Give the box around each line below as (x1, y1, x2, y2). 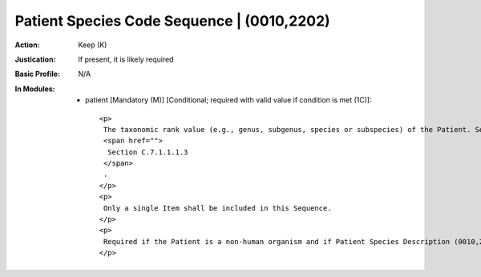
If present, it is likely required (78, 54, 174, 64)
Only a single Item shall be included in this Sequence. (103, 203, 332, 212)
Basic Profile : (14, 69, 60, 79)
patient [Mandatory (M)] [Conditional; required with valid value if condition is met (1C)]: (85, 95, 372, 105)
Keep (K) (78, 40, 107, 50)
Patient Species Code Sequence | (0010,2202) (14, 12, 330, 30)
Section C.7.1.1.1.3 (107, 147, 188, 156)
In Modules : (14, 84, 55, 94)
